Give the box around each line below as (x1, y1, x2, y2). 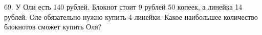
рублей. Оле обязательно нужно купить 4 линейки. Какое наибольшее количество (4, 11, 258, 22)
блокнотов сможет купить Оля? (4, 21, 102, 32)
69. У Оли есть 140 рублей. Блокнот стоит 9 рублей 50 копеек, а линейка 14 (4, 2, 243, 12)
